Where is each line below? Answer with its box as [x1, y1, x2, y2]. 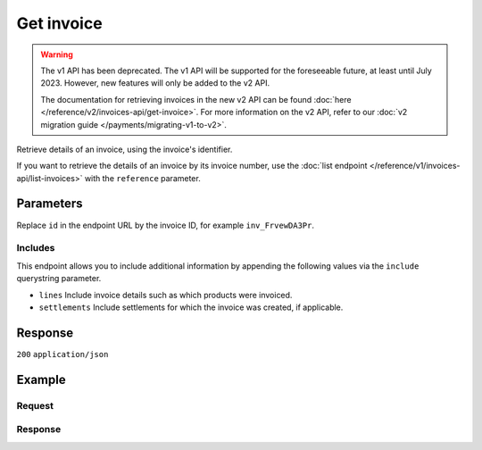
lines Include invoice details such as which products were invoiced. [38, 289, 293, 300]
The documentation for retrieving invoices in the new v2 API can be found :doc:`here [40, 94, 352, 104]
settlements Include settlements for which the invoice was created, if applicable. [38, 302, 344, 312]
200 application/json [16, 349, 109, 359]
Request [16, 399, 54, 412]
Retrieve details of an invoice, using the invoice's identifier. [16, 144, 233, 154]
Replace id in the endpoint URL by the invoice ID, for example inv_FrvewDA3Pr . [16, 220, 315, 230]
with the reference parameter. [84, 172, 201, 183]
